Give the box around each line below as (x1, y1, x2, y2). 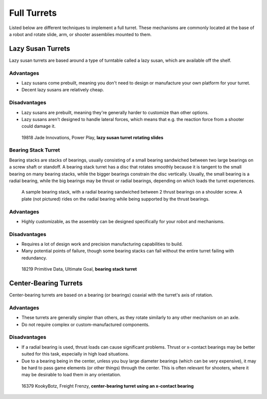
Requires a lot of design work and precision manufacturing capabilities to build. (21, 241, 183, 247)
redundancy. (21, 255, 47, 261)
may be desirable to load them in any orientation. (21, 372, 121, 378)
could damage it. (21, 123, 56, 129)
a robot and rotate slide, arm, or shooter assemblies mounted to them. (9, 31, 152, 37)
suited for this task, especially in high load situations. (21, 351, 130, 357)
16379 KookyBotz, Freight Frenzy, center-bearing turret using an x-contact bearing (21, 383, 194, 389)
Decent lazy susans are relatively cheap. (21, 87, 104, 93)
